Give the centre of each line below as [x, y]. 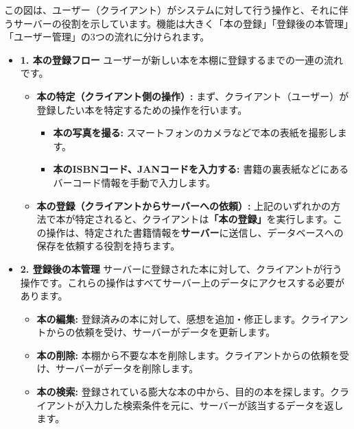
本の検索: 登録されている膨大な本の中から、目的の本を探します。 [183, 392]
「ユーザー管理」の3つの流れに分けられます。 [107, 37]
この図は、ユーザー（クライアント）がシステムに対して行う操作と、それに [172, 10]
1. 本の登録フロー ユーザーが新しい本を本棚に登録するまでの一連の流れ [182, 59]
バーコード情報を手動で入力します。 [134, 182]
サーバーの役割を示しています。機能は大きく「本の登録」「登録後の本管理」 [181, 23]
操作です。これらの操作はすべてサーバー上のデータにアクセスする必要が [182, 282]
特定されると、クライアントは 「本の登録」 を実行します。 [204, 219]
